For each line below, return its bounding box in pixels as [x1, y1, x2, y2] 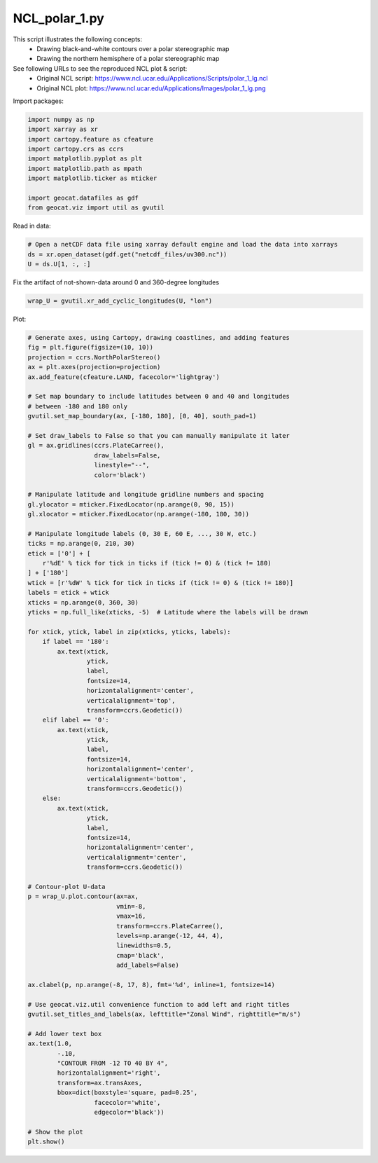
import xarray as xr [27, 125, 98, 133]
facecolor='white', [94, 1099, 161, 1106]
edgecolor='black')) [94, 1108, 164, 1116]
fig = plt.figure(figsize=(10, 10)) [27, 343, 154, 352]
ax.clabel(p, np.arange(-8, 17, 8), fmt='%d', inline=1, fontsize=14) [27, 981, 276, 989]
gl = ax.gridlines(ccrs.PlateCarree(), [27, 441, 164, 450]
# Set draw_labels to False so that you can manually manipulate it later [27, 432, 290, 439]
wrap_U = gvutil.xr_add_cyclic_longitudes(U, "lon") [27, 297, 213, 305]
